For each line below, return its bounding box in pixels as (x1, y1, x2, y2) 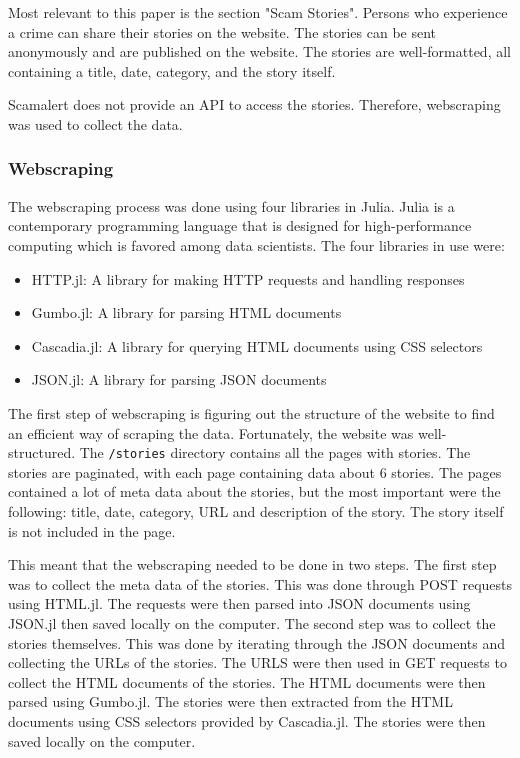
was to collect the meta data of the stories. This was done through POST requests (8, 573, 513, 594)
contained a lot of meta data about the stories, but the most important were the (8, 481, 501, 502)
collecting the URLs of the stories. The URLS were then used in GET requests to (8, 652, 507, 673)
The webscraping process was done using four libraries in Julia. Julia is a (8, 195, 455, 216)
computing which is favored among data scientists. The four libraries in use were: (8, 234, 505, 255)
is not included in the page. (8, 520, 176, 541)
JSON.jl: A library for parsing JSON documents (31, 369, 327, 390)
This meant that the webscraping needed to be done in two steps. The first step (8, 554, 497, 575)
